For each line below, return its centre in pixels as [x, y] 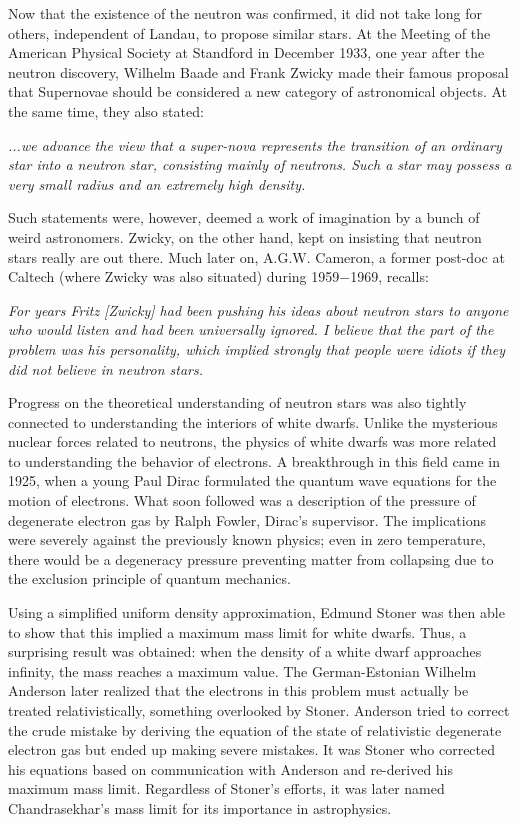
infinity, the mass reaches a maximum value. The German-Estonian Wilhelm [242, 670]
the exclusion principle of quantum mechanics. [149, 578]
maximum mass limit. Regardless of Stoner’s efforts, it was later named [226, 788]
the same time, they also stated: [106, 110]
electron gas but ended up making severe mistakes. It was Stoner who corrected [252, 749]
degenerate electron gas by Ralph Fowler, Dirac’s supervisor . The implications [247, 519]
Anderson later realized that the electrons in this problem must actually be [238, 690]
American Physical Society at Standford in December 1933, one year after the [246, 52]
